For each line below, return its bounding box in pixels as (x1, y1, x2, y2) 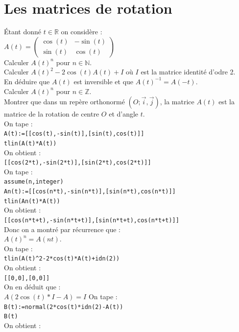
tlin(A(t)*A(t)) (4, 140, 57, 147)
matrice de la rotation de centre (4, 109, 99, 119)
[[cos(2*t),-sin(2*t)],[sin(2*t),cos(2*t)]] (4, 159, 151, 166)
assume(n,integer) (4, 178, 64, 186)
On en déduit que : (4, 282, 61, 292)
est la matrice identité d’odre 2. (141, 67, 236, 77)
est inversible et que (73, 76, 134, 86)
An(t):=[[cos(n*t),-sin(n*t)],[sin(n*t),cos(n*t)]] (4, 188, 176, 195)
